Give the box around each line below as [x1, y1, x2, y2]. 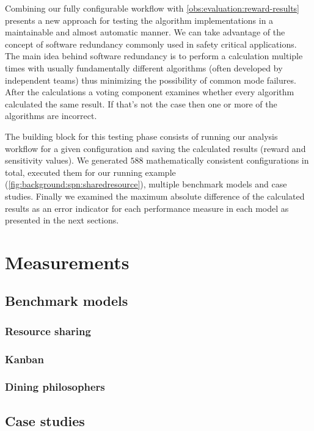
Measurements [5, 249, 130, 274]
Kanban [5, 351, 44, 366]
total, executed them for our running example [5, 165, 176, 178]
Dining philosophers [5, 379, 105, 394]
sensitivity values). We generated [5, 154, 128, 167]
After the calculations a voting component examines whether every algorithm [5, 85, 294, 98]
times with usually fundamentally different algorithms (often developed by [5, 61, 283, 74]
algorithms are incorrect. [5, 109, 97, 122]
